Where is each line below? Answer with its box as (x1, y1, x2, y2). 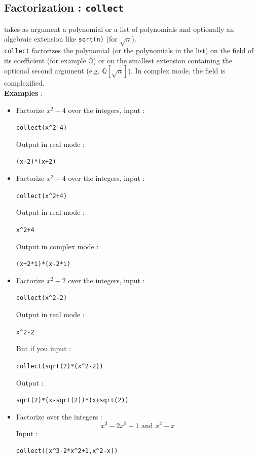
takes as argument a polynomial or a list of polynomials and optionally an (4, 23, 234, 34)
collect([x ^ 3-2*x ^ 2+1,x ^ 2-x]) (16, 447, 118, 455)
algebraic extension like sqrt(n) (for (4, 33, 118, 44)
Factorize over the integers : (16, 411, 102, 422)
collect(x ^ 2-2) (16, 294, 67, 302)
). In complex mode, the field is (128, 65, 226, 76)
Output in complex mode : (16, 241, 99, 251)
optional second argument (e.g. (4, 65, 100, 76)
